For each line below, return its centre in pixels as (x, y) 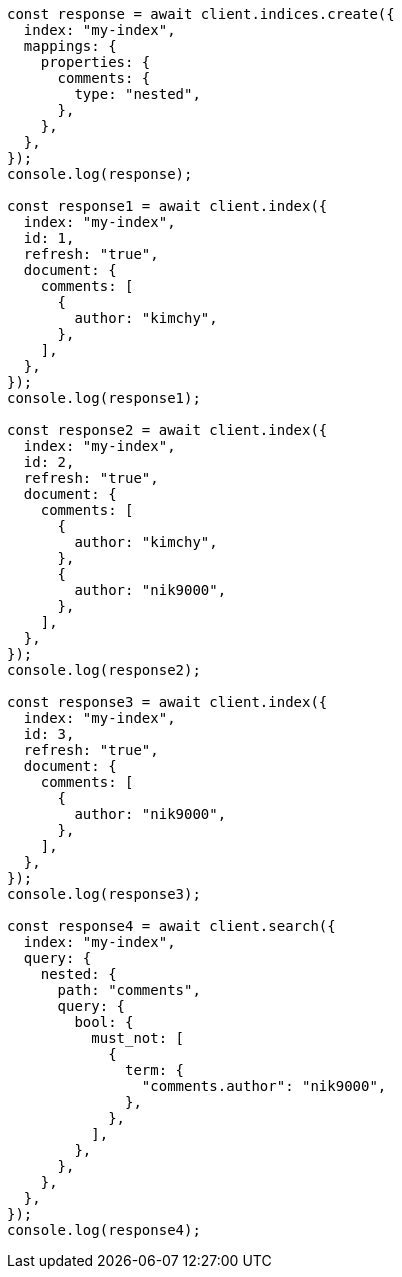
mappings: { (70, 46)
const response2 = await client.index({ (167, 430)
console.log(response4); (104, 1230)
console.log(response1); (104, 398)
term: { (155, 1070)
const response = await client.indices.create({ (201, 14)
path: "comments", (129, 990)
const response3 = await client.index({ (167, 702)
